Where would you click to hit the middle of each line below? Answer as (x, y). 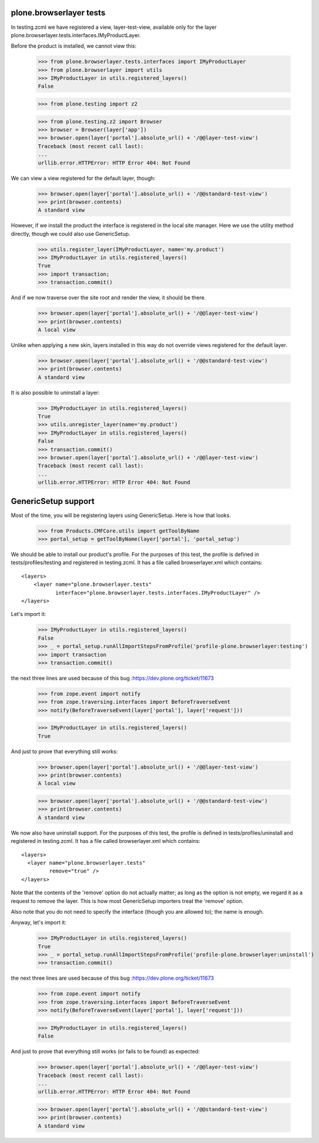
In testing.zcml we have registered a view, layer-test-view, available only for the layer (114, 27)
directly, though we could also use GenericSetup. (71, 233)
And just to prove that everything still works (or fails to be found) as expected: (105, 1052)
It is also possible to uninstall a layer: (55, 393)
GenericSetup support (53, 501)
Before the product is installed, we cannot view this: (74, 46)
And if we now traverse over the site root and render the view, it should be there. (108, 298)
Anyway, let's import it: (39, 923)
